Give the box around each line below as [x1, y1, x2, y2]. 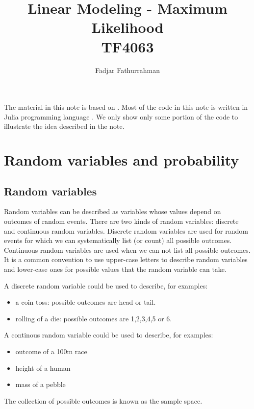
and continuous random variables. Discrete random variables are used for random [4, 225, 248, 236]
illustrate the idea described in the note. [4, 121, 125, 131]
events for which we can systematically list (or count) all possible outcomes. [4, 235, 232, 245]
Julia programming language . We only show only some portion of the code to [4, 111, 238, 121]
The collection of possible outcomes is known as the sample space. [4, 395, 203, 406]
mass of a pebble [15, 379, 66, 389]
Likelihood [91, 17, 164, 37]
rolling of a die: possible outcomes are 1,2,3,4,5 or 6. [15, 313, 172, 323]
